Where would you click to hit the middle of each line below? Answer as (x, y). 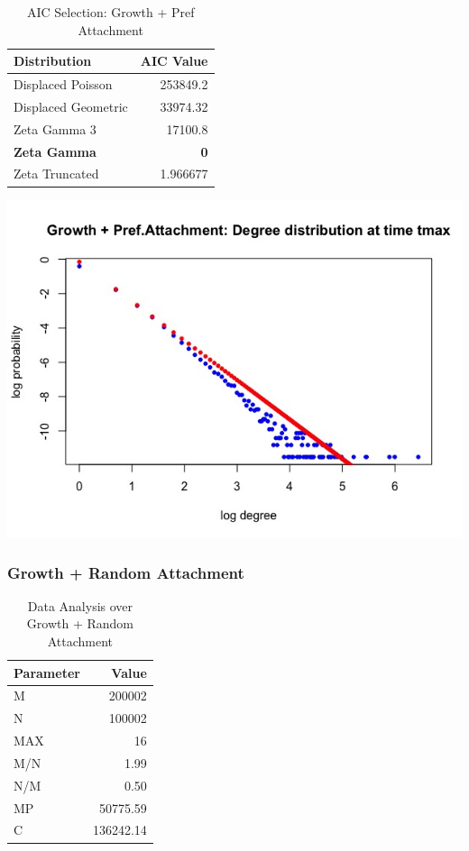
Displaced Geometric (71, 106)
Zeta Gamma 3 (55, 128)
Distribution (53, 61)
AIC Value (174, 61)
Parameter (47, 672)
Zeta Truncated (56, 174)
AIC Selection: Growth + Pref (111, 12)
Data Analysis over (80, 605)
